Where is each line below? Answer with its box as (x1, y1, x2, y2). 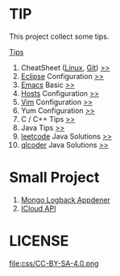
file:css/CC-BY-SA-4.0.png (9, 258, 99, 268)
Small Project (9, 169, 100, 186)
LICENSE (9, 232, 69, 250)
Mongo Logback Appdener (20, 194, 111, 204)
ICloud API (20, 203, 56, 213)
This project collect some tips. (9, 31, 110, 41)
